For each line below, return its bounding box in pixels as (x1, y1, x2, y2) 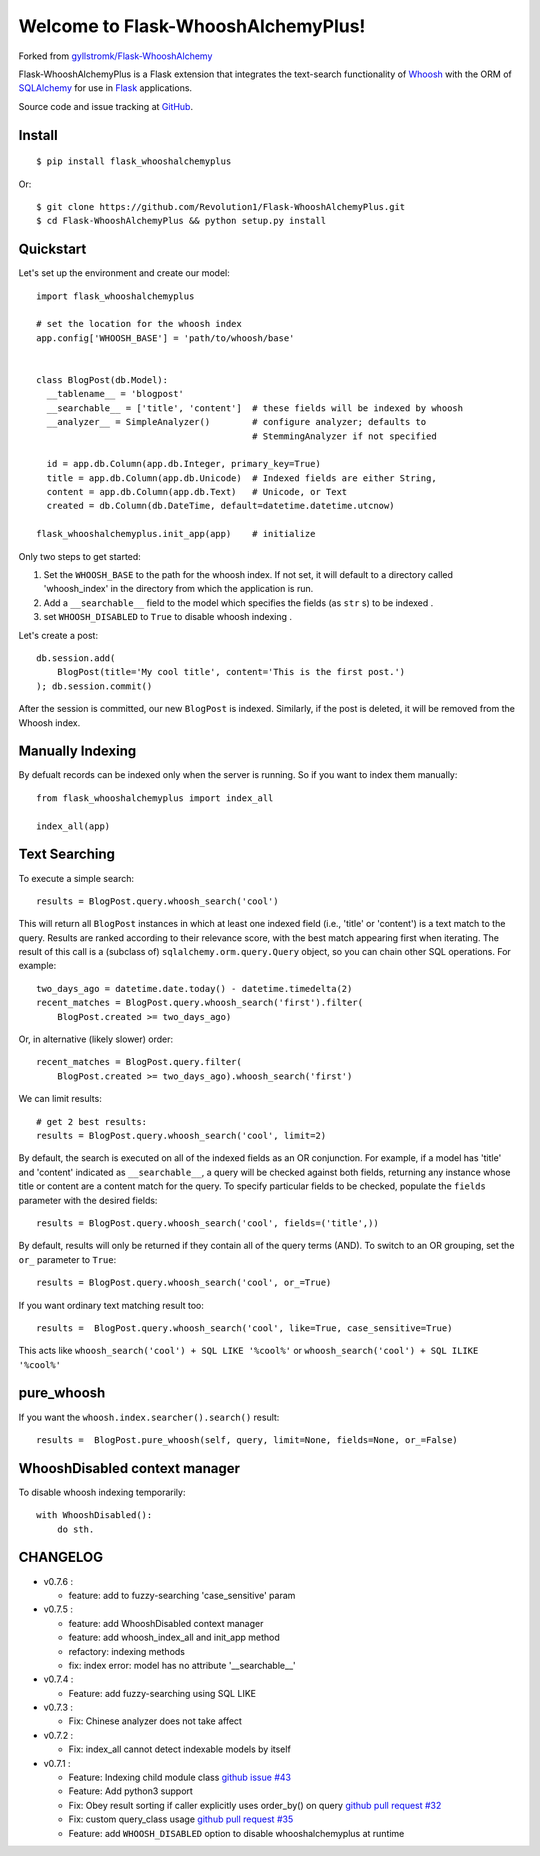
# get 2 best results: (36, 1116, 148, 1127)
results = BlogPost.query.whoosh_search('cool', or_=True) (36, 1277, 332, 1289)
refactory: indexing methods (68, 1645, 185, 1657)
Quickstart (18, 241, 87, 258)
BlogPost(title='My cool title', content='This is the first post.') (56, 666, 406, 678)
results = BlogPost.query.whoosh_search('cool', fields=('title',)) (36, 1217, 379, 1229)
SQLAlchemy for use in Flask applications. (18, 82, 193, 94)
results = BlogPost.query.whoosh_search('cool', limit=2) (36, 1130, 327, 1141)
